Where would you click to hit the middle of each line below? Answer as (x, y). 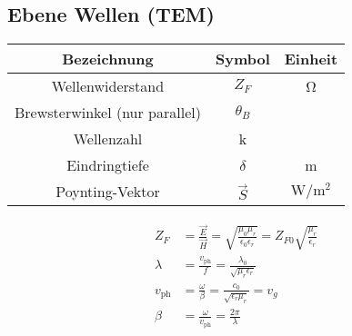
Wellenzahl (108, 139)
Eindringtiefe (108, 165)
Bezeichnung (108, 59)
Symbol (242, 59)
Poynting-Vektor (108, 192)
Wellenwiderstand (108, 86)
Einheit (311, 59)
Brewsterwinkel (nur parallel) (108, 113)
